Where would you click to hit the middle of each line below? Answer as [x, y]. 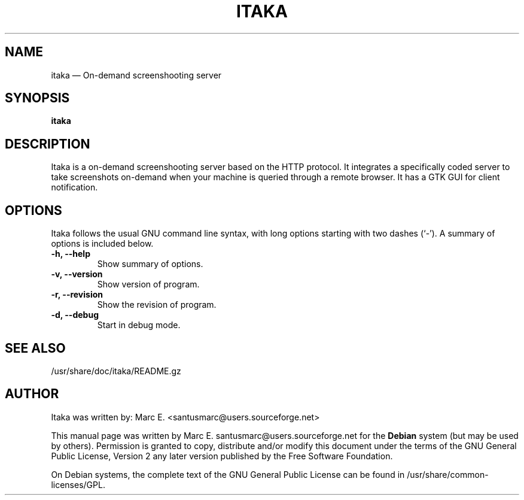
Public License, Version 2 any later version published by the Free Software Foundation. [222, 456]
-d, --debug [75, 315]
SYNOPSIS [37, 98]
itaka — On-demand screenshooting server [136, 75]
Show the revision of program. [157, 305]
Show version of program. [148, 284]
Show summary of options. [150, 264]
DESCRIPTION [48, 144]
